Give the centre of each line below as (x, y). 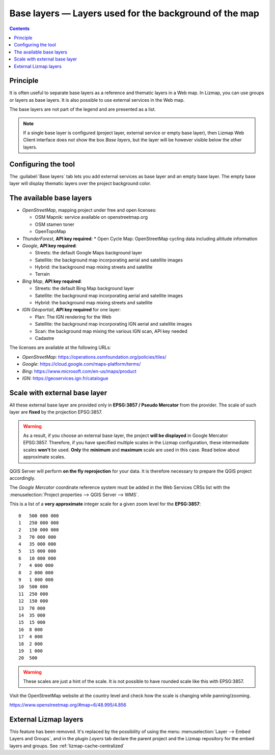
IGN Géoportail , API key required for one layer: (72, 310)
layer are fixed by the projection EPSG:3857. (56, 412)
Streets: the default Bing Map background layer (85, 288)
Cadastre (45, 338)
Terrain (43, 274)
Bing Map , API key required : (52, 281)
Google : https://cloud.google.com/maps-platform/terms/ (81, 364)
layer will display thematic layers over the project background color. (80, 184)
